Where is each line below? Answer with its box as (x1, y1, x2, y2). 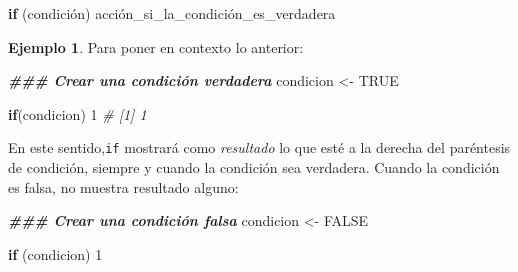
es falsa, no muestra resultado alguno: (8, 176, 239, 197)
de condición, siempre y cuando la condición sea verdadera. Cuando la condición (8, 157, 500, 178)
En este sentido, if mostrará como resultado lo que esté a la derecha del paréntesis (8, 137, 511, 158)
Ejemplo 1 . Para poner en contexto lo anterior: (8, 36, 304, 57)
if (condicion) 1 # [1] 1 (8, 103, 147, 124)
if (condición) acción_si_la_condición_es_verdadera (8, 3, 336, 23)
